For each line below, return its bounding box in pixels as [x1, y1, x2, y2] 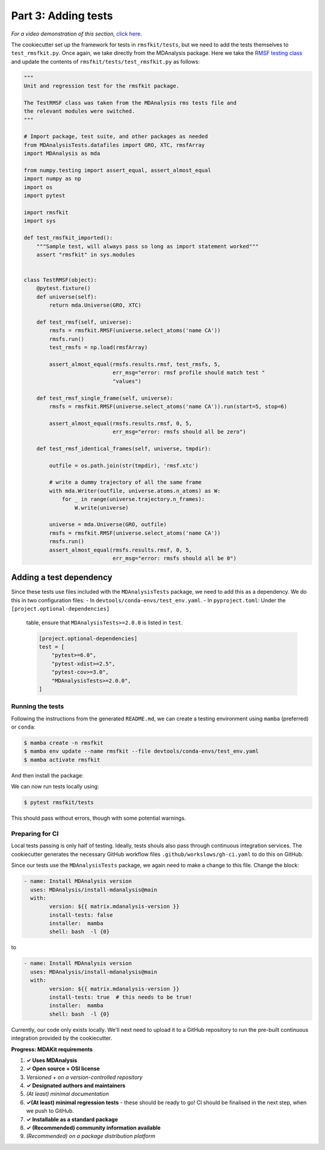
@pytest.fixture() [36, 285, 91, 292]
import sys [23, 218, 56, 224]
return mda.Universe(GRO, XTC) [49, 302, 141, 309]
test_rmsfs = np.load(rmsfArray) [49, 344, 148, 351]
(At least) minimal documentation [26, 1090, 110, 1098]
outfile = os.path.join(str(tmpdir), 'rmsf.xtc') [49, 462, 199, 469]
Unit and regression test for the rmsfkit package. [23, 83, 180, 90]
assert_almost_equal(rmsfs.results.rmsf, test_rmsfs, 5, [49, 360, 221, 368]
